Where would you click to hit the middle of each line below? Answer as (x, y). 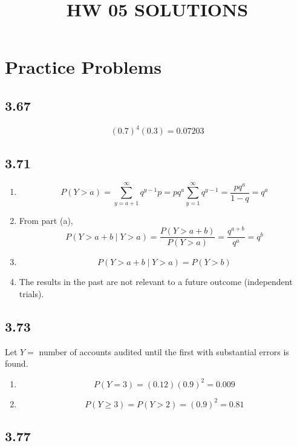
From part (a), (46, 220)
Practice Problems (83, 67)
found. (17, 363)
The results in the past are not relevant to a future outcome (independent (156, 282)
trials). (31, 293)
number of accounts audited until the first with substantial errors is (164, 351)
